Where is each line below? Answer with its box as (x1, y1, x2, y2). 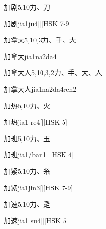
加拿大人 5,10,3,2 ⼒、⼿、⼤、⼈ (4, 67, 102, 78)
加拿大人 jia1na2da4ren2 (4, 83, 77, 94)
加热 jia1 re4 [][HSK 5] (4, 117, 67, 127)
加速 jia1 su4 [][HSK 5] (4, 215, 68, 225)
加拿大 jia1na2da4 (4, 51, 57, 61)
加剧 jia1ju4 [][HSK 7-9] (4, 18, 71, 28)
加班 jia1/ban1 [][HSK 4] (4, 149, 74, 160)
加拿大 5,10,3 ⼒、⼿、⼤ (4, 35, 76, 45)
